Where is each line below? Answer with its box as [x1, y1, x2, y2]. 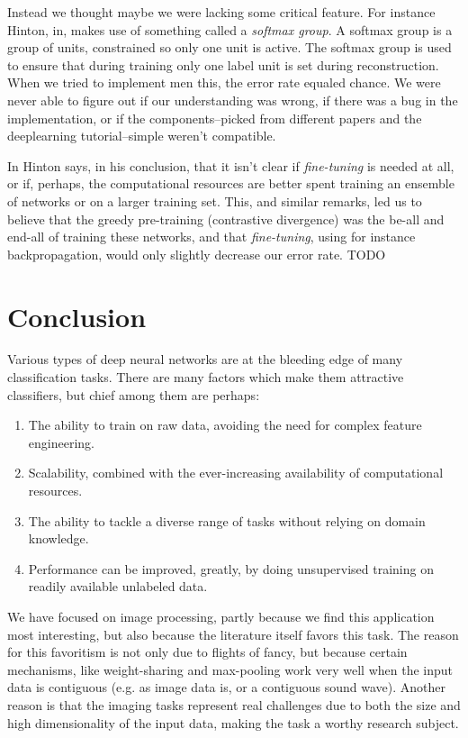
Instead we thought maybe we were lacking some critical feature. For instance [7, 3, 436, 21]
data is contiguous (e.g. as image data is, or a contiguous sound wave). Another [7, 678, 446, 697]
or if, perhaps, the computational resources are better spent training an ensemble [7, 174, 454, 193]
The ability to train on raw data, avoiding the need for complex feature [28, 415, 422, 434]
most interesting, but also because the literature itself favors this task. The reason [7, 624, 459, 643]
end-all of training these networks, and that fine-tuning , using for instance [7, 227, 416, 246]
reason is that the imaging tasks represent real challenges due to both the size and [7, 695, 461, 714]
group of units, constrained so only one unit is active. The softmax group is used [7, 38, 452, 57]
